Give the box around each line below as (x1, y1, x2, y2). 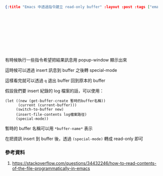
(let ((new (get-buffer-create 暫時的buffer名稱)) (5, 98, 106, 103)
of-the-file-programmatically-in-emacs (12, 165, 90, 172)
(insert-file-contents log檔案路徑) (16, 112, 87, 117)
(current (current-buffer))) (17, 102, 77, 108)
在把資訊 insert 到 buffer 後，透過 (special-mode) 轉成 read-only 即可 (5, 136, 143, 142)
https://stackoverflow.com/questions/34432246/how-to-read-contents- (12, 160, 157, 166)
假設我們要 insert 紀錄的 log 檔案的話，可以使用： (5, 88, 104, 94)
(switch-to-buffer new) (16, 107, 64, 112)
